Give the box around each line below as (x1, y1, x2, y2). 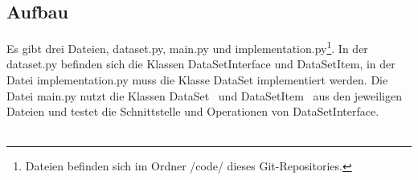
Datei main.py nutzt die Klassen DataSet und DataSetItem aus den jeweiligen (6, 87, 402, 104)
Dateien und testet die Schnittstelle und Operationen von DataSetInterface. (6, 103, 379, 120)
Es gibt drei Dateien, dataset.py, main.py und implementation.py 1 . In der (6, 38, 368, 56)
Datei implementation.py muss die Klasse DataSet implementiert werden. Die (6, 72, 388, 88)
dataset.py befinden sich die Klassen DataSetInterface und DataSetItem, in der (6, 55, 395, 72)
